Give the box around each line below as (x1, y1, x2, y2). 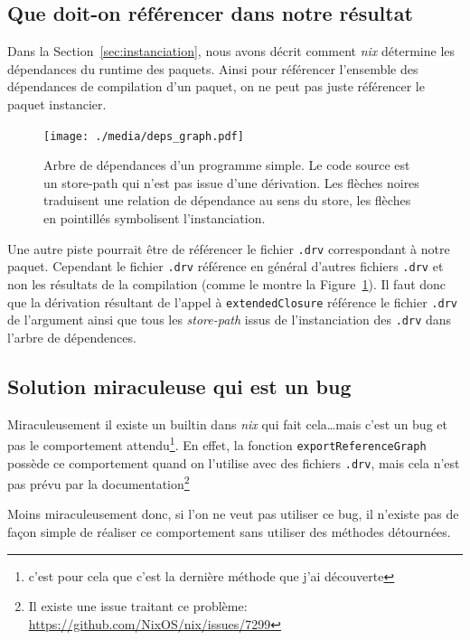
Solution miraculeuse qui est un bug (7, 372, 352, 400)
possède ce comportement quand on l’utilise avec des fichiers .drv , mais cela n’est (7, 453, 460, 472)
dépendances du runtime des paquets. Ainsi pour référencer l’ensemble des (7, 59, 418, 78)
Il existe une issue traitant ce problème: (28, 597, 248, 616)
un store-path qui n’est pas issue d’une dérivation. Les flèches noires (43, 173, 419, 192)
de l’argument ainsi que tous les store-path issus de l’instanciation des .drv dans (7, 310, 452, 329)
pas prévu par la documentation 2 (7, 472, 190, 493)
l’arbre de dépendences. (7, 327, 136, 346)
